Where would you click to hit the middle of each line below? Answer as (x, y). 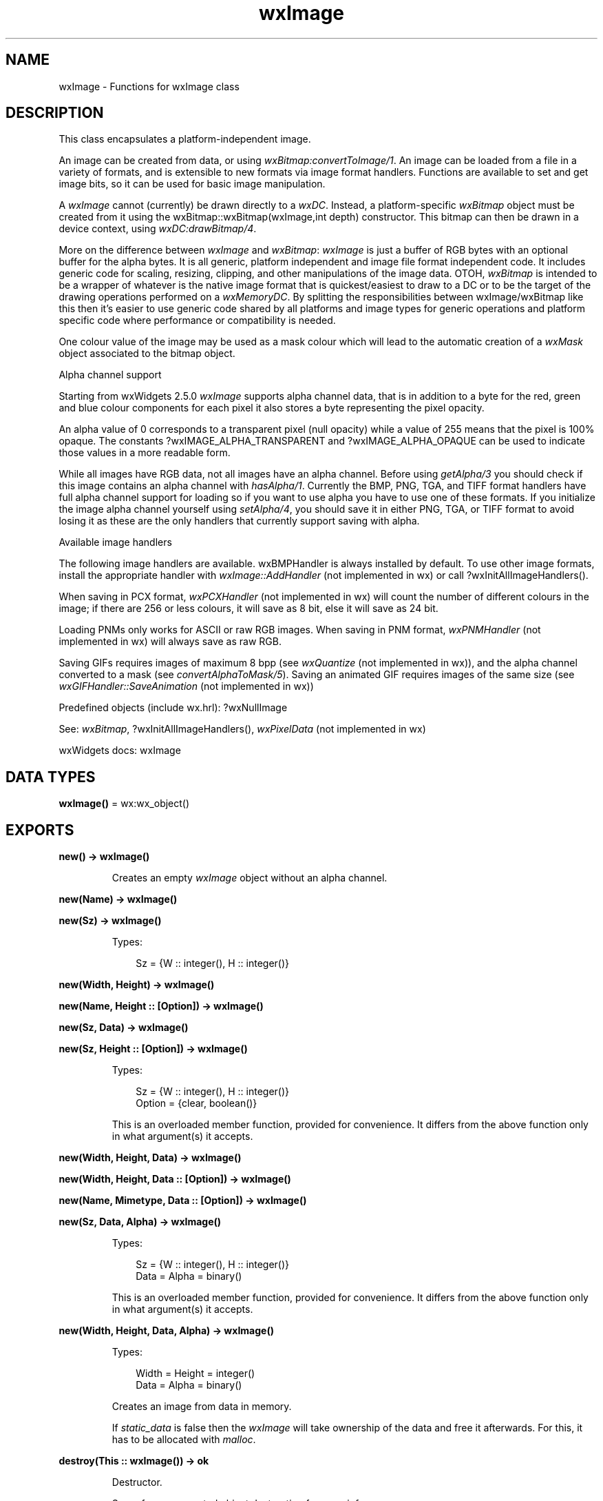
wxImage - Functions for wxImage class (149, 86)
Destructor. (137, 1482)
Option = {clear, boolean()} (197, 1103)
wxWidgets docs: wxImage (120, 750)
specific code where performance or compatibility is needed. (197, 320)
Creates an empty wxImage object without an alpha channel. (250, 878)
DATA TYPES (51, 777)
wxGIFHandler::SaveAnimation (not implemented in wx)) (186, 686)
